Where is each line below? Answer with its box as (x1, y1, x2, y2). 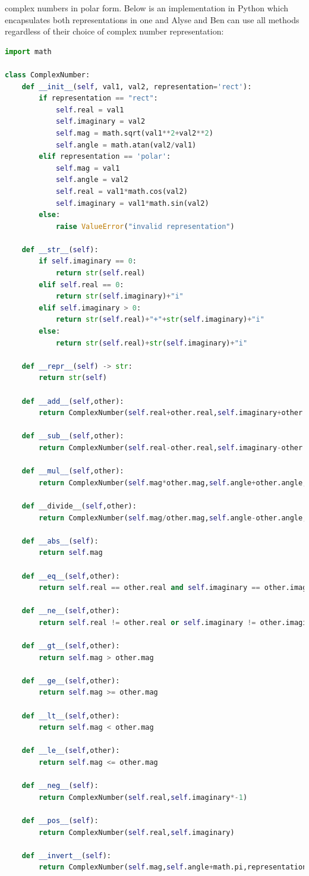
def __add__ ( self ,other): (21, 397, 124, 406)
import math (5, 47, 52, 56)
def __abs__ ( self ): (21, 536, 99, 545)
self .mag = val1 (55, 164, 120, 172)
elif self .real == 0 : (39, 280, 124, 289)
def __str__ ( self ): (21, 245, 99, 254)
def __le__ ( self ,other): (21, 746, 120, 755)
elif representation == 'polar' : (39, 152, 171, 161)
